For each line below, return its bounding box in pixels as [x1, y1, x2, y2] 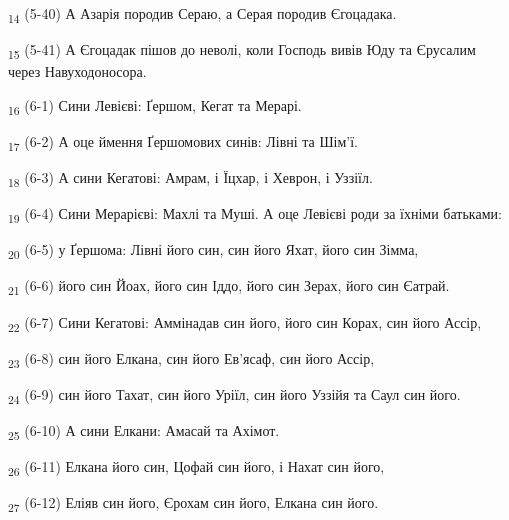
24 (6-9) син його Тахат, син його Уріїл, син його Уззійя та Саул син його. [8, 383, 461, 407]
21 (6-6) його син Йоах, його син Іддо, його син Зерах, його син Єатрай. [8, 275, 450, 299]
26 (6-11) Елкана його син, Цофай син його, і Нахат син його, [8, 456, 385, 479]
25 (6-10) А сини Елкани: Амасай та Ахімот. [8, 419, 280, 443]
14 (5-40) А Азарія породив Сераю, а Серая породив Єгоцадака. [8, 3, 397, 26]
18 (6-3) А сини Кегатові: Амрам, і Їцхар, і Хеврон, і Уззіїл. [8, 167, 373, 190]
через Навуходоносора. [8, 61, 147, 82]
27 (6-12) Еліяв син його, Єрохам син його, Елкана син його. [8, 492, 379, 516]
